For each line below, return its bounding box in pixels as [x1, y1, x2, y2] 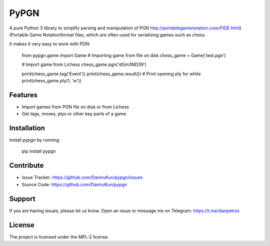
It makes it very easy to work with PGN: [9, 41, 90, 47]
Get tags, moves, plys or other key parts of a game [21, 111, 126, 117]
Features [9, 90, 37, 99]
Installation [9, 124, 45, 132]
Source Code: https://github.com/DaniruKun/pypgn [21, 181, 127, 187]
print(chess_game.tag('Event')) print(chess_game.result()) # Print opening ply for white [21, 70, 201, 77]
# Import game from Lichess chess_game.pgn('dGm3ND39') [21, 61, 147, 67]
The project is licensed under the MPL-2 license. [9, 234, 109, 240]
